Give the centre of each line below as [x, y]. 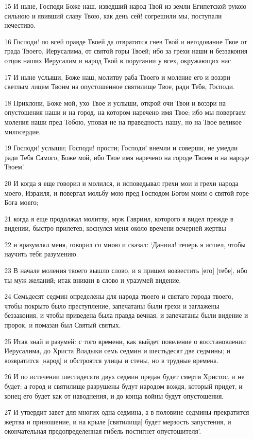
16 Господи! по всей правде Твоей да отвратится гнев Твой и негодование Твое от [126, 41]
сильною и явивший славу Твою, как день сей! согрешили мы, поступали [113, 15]
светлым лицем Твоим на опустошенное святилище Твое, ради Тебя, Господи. [120, 86]
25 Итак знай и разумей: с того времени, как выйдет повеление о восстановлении [125, 341]
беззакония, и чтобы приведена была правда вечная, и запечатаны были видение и [126, 315]
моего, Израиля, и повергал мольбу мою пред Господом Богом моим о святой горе [127, 192]
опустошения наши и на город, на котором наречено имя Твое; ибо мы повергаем [125, 112]
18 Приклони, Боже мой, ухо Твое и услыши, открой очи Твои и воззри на [115, 102]
